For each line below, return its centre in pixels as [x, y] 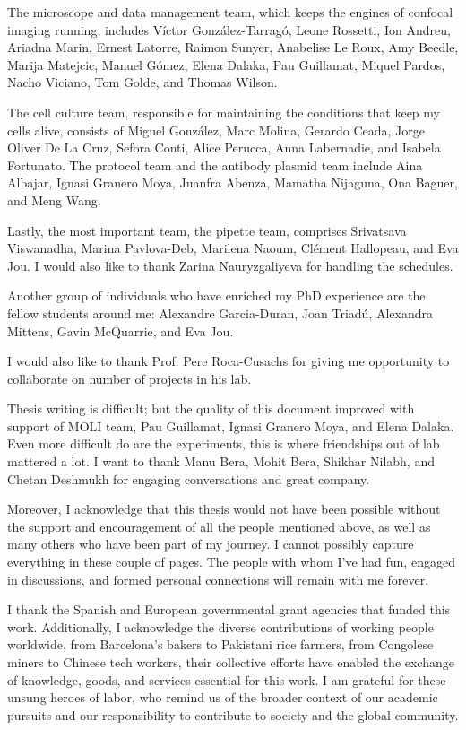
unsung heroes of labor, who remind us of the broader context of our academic [223, 697]
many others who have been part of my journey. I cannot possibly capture [211, 544]
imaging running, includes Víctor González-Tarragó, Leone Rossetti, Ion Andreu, [229, 29]
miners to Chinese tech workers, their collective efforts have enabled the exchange [231, 662]
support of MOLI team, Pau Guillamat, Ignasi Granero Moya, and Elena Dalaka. [231, 426]
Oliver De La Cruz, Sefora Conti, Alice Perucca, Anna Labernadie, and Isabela [224, 148]
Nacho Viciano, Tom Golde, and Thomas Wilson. [142, 82]
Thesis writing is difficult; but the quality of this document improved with [211, 408]
